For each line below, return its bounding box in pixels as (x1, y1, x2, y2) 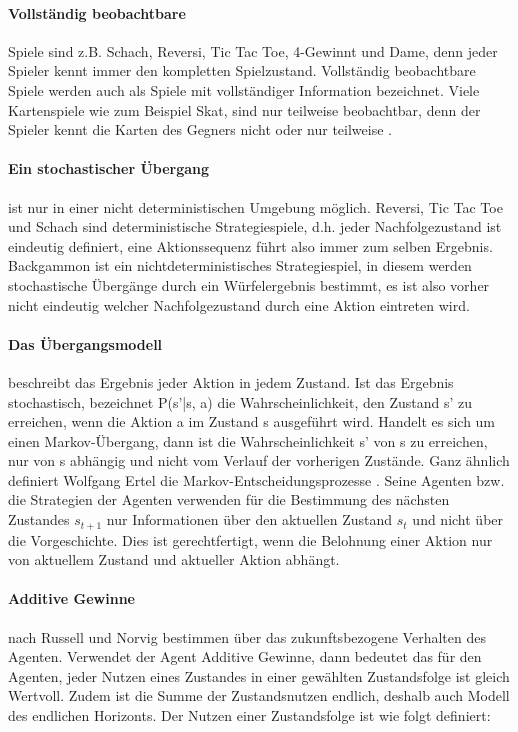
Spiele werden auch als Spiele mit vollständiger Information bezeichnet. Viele (8, 79, 480, 100)
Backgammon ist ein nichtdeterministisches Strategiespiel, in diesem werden (8, 255, 472, 276)
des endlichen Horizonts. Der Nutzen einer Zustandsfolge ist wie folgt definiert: (8, 704, 491, 725)
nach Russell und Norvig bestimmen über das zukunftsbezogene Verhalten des (8, 626, 486, 647)
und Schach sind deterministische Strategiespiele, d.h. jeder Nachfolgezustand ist (8, 216, 502, 237)
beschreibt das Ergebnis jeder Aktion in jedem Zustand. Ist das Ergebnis (8, 371, 454, 392)
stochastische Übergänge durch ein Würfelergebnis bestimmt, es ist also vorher (8, 274, 490, 295)
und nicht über (412, 509, 504, 530)
